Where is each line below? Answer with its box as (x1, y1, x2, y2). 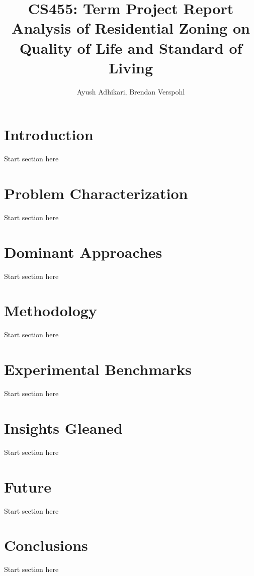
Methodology (4, 300, 97, 321)
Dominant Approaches (4, 241, 162, 262)
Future (4, 476, 51, 497)
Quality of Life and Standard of (19, 37, 242, 58)
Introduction (4, 124, 94, 145)
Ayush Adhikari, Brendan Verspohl (76, 86, 185, 97)
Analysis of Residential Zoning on (12, 18, 250, 38)
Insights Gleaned (4, 417, 123, 438)
